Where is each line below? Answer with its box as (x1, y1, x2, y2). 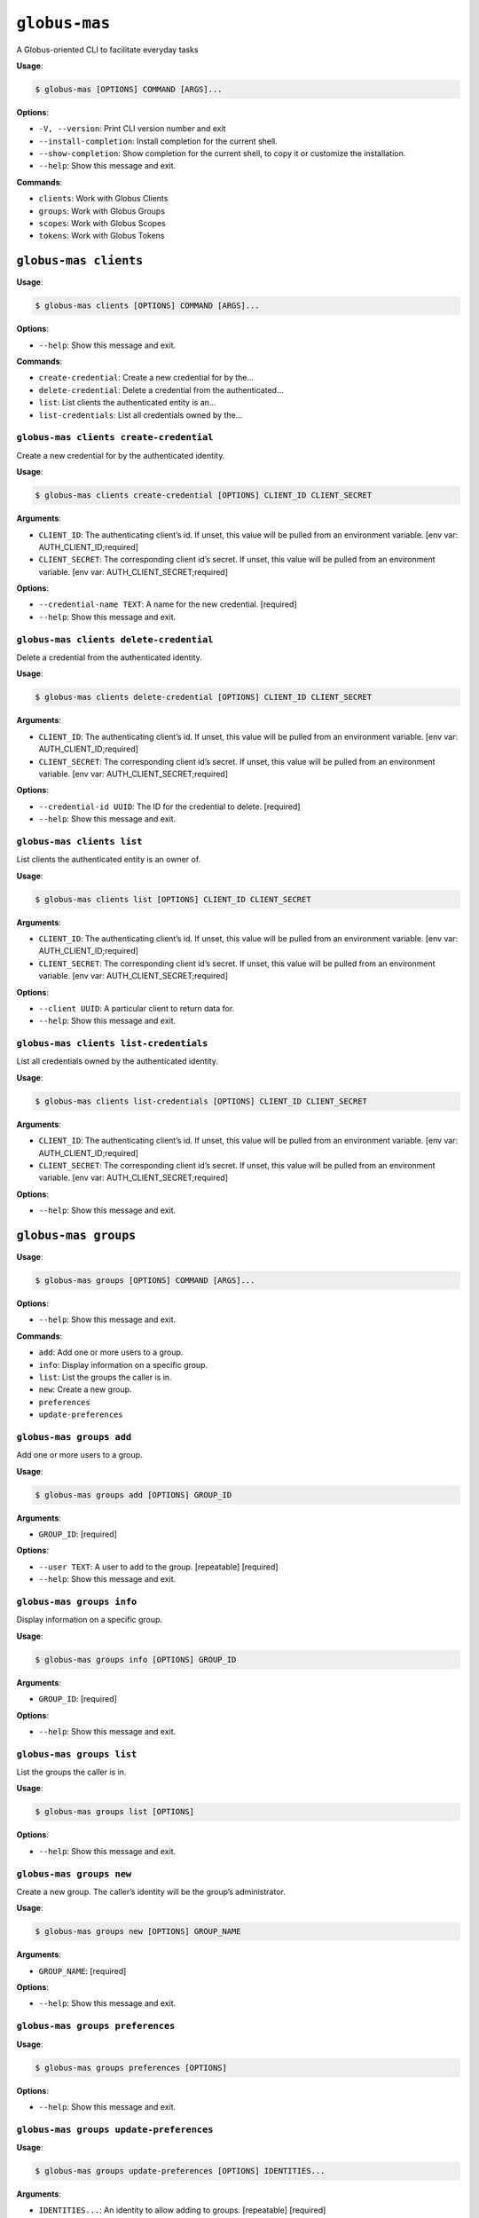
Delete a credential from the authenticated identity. (16, 652, 203, 663)
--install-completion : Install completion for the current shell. (38, 136, 279, 146)
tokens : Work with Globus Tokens (38, 231, 165, 241)
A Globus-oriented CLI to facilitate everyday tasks (16, 44, 199, 55)
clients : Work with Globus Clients (38, 193, 169, 204)
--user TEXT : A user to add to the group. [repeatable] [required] (38, 1561, 279, 1572)
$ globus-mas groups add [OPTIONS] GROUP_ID (35, 1490, 232, 1499)
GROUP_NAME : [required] (38, 1965, 127, 1976)
